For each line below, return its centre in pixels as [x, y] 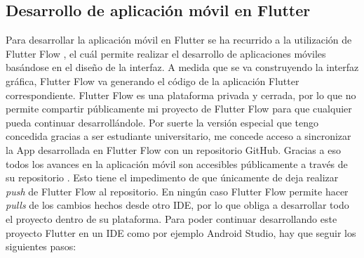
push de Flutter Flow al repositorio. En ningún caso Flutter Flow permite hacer [177, 191]
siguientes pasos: [41, 246]
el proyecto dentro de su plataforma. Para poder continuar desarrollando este [171, 218]
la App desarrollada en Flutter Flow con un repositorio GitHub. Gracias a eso [173, 149]
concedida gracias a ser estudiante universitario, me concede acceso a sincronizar [178, 136]
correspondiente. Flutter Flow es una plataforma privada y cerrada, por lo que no [181, 95]
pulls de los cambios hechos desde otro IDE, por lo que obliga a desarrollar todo [177, 205]
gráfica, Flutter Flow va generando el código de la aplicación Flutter [153, 80]
